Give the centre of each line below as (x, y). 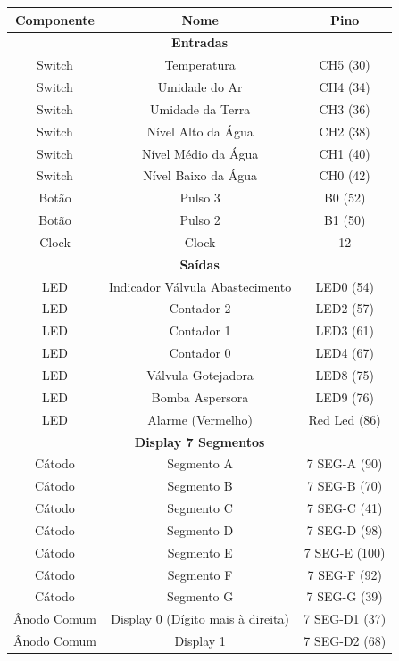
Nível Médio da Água (200, 153)
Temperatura (200, 65)
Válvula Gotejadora (200, 375)
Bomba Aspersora (200, 397)
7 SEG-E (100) (345, 552)
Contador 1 (200, 330)
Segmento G (200, 596)
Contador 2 (200, 308)
